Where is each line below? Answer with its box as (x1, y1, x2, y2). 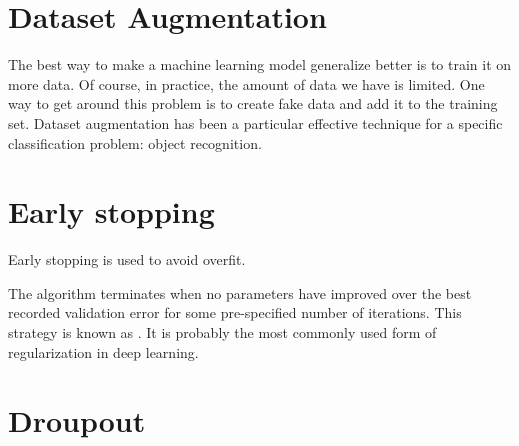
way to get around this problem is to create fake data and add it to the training (8, 93, 498, 114)
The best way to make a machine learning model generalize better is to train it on (8, 54, 512, 75)
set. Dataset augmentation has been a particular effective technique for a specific (8, 112, 503, 133)
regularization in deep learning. (8, 341, 199, 362)
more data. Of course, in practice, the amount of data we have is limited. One (8, 73, 485, 94)
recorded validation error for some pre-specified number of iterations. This (8, 302, 462, 323)
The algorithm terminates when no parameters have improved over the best (8, 282, 472, 303)
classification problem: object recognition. (8, 132, 262, 153)
